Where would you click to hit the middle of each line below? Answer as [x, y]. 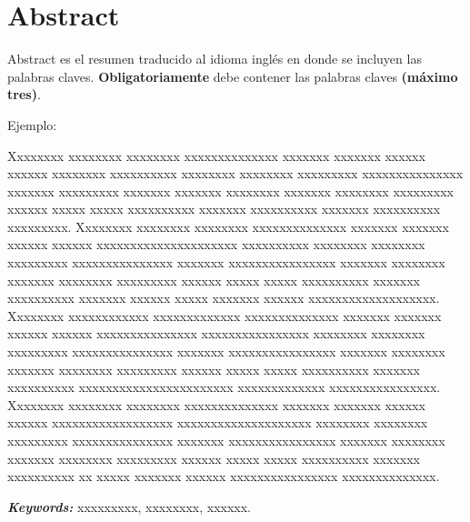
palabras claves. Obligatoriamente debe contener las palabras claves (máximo [233, 76]
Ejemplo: [32, 124]
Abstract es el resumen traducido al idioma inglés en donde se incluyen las [215, 59]
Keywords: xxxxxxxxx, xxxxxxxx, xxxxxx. [130, 506]
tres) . [24, 94]
